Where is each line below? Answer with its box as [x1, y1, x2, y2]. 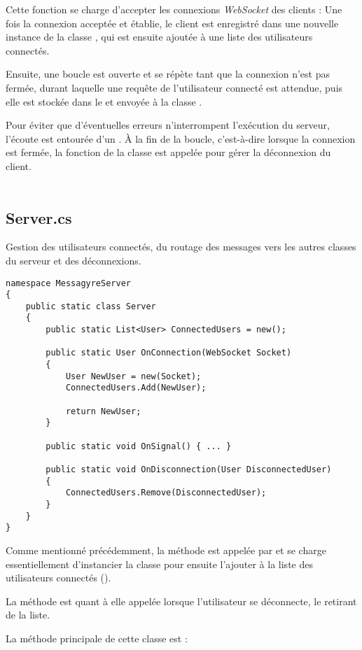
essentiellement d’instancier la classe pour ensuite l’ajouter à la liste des [6, 556, 313, 571]
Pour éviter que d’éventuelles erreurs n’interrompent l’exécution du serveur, [6, 118, 330, 132]
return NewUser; [65, 406, 141, 416]
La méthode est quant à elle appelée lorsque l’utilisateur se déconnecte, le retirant [6, 593, 357, 608]
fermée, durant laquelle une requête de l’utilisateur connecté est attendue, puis [6, 80, 343, 94]
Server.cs [6, 206, 72, 228]
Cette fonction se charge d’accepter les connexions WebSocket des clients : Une [6, 2, 342, 16]
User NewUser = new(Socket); [65, 371, 202, 381]
